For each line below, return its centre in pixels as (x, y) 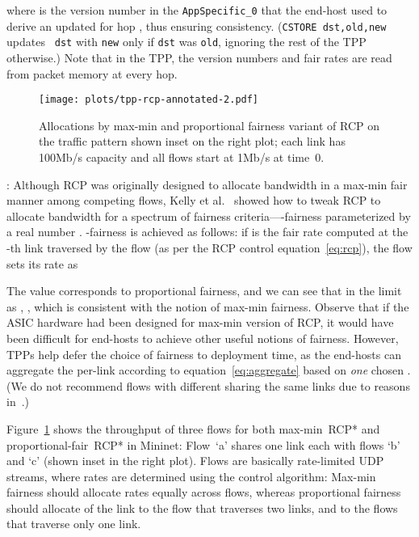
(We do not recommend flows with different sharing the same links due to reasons (208, 385)
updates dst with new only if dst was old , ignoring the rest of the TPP (186, 42)
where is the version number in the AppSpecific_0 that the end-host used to (197, 10)
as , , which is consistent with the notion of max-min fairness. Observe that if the (208, 306)
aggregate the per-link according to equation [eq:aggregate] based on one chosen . (209, 370)
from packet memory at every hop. (92, 73)
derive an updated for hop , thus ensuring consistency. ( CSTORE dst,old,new (197, 25)
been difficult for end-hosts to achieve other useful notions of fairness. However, (203, 338)
